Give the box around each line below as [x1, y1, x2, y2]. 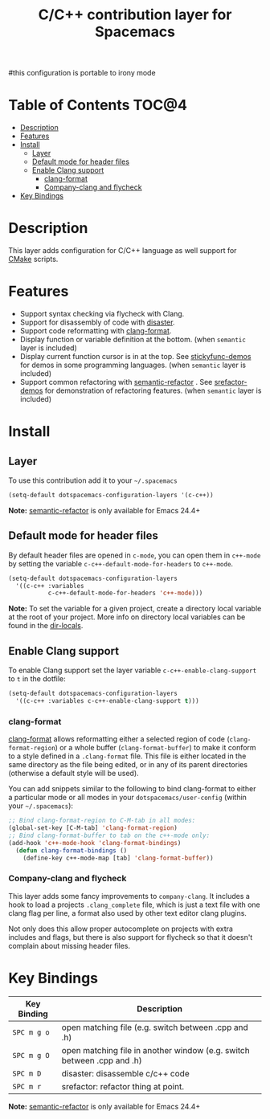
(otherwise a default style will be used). [8, 769, 139, 778]
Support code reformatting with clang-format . [19, 326, 172, 335]
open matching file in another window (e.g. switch [61, 1044, 251, 1056]
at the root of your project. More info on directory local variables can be [8, 612, 246, 622]
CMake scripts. [8, 255, 59, 264]
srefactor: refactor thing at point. [61, 1080, 185, 1092]
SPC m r [12, 1082, 42, 1091]
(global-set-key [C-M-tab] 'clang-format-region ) [8, 824, 178, 832]
